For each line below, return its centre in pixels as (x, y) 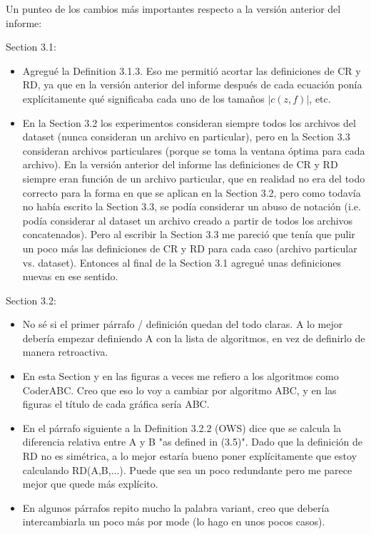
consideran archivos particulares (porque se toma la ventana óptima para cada (194, 150)
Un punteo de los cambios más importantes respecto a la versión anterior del (173, 9)
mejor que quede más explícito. (90, 484)
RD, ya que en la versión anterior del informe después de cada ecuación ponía (192, 84)
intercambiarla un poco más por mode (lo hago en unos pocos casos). (174, 522)
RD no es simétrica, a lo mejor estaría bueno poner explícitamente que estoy (190, 456)
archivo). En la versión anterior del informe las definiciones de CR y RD (180, 164)
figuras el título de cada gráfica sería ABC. (116, 404)
